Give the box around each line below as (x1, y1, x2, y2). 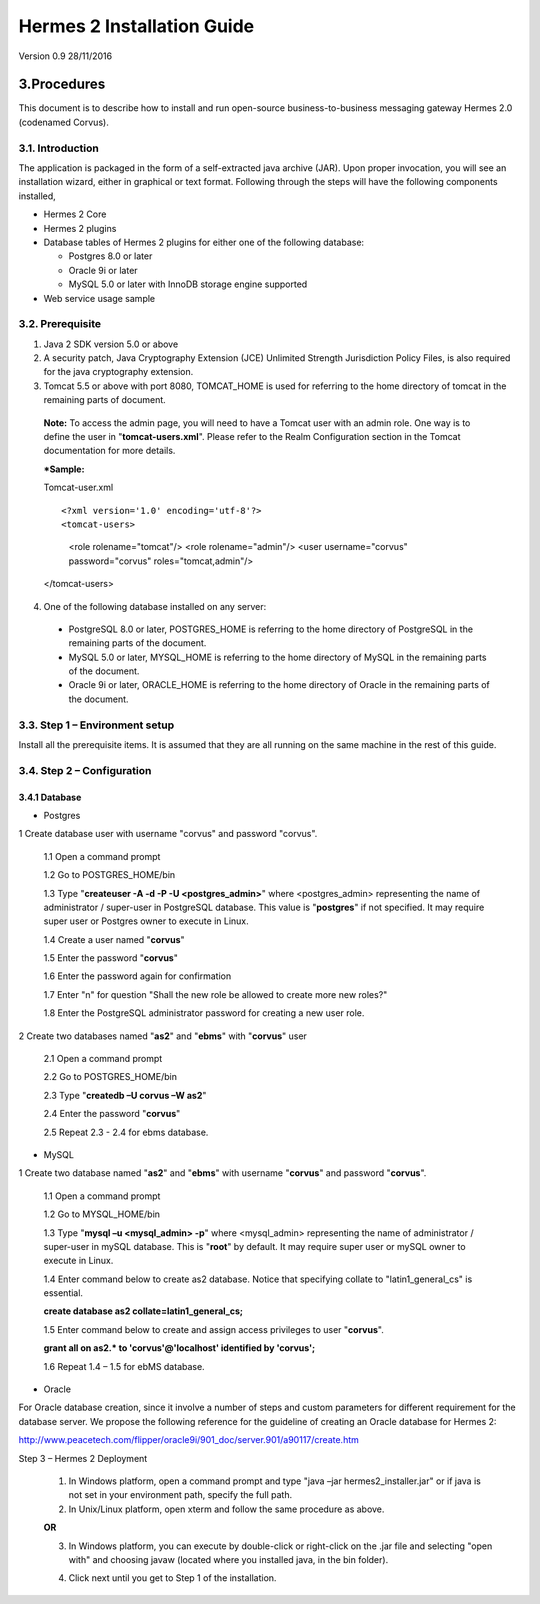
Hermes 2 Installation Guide (18, 15, 255, 37)
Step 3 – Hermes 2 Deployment (18, 1452, 148, 1464)
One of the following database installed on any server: (43, 600, 267, 612)
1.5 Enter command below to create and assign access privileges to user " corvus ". (43, 1323, 384, 1335)
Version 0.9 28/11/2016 (18, 50, 113, 62)
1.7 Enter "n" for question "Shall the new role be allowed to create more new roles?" (43, 988, 388, 1000)
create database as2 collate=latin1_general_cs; (43, 1305, 244, 1317)
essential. (43, 1287, 84, 1299)
